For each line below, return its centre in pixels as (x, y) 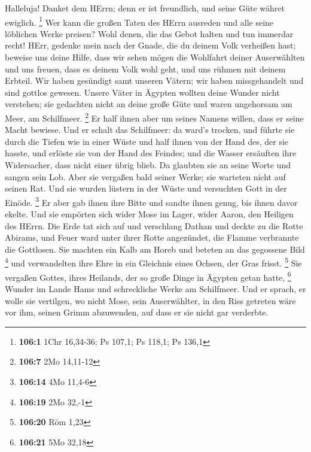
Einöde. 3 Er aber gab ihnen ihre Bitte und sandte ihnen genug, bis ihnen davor (151, 201)
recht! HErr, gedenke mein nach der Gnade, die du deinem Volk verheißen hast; (150, 45)
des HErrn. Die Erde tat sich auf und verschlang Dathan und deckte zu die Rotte (154, 225)
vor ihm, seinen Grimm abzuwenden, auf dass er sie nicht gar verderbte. (137, 312)
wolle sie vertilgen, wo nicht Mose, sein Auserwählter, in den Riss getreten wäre (150, 300)
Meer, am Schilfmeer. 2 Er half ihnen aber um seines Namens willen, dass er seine (154, 117)
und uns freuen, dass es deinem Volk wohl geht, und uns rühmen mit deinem (145, 69)
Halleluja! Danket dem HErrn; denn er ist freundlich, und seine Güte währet (145, 8)
